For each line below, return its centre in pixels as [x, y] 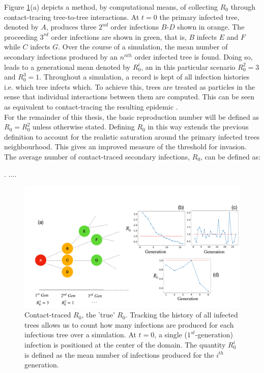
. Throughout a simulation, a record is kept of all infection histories [144, 77]
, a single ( [171, 335]
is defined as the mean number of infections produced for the [119, 354]
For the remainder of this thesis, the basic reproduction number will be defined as [131, 116]
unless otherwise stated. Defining [83, 127]
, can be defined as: [230, 156]
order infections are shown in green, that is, [119, 36]
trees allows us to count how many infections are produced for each [129, 324]
